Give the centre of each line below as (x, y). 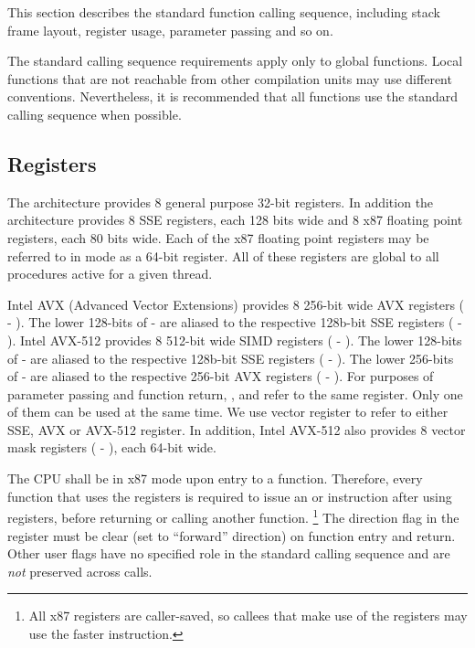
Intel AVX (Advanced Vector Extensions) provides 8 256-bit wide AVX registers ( (236, 304)
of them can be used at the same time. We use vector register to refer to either (228, 412)
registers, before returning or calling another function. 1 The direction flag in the (233, 516)
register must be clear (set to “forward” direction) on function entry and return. (232, 535)
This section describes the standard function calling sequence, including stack (224, 12)
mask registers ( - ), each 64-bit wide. (112, 447)
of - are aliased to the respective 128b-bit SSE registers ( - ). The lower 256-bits (231, 358)
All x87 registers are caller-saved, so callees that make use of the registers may (248, 616)
